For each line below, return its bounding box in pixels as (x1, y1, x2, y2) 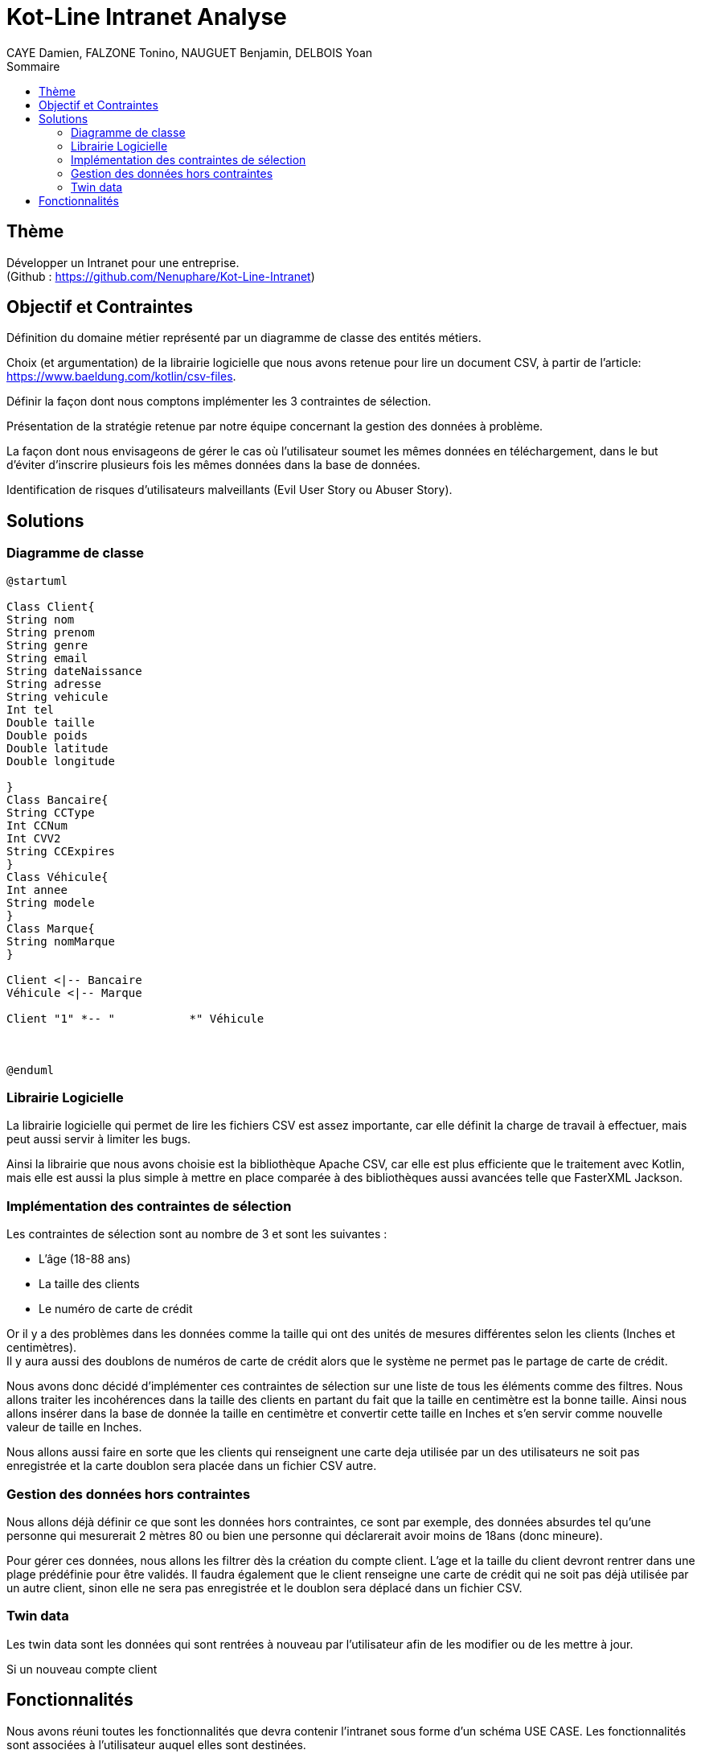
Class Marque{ (6, 921, 95, 935)
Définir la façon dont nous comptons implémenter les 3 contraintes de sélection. (6, 394, 432, 409)
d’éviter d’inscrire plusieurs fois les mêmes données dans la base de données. (6, 458, 420, 472)
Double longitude (6, 754, 115, 768)
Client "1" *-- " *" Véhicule (6, 1011, 264, 1025)
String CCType (6, 805, 95, 819)
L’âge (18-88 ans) (39, 1252, 131, 1266)
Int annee (6, 883, 68, 896)
